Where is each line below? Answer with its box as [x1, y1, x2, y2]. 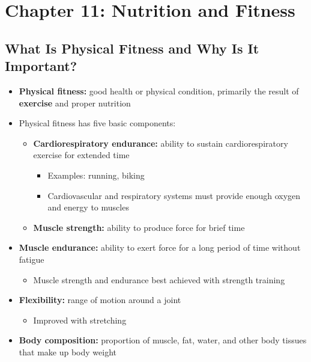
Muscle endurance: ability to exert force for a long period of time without [19, 241, 301, 254]
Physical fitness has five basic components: [19, 117, 176, 129]
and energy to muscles [47, 201, 129, 213]
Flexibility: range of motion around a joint [19, 293, 181, 306]
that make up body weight [19, 345, 116, 358]
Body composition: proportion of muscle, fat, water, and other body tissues [19, 334, 307, 346]
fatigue [19, 253, 44, 265]
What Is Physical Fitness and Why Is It [5, 38, 259, 57]
